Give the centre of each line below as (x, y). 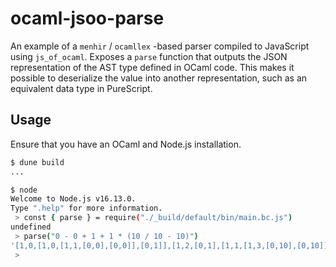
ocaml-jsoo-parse (87, 18)
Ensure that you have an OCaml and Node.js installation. (126, 144)
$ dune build (37, 162)
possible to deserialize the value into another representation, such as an (159, 78)
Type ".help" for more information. (86, 208)
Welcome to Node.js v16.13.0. (73, 199)
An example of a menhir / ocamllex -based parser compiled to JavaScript (160, 46)
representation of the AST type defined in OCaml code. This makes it (152, 67)
